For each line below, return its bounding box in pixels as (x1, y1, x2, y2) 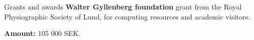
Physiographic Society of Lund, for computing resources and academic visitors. (4, 11, 250, 21)
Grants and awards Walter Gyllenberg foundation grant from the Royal (4, 1, 242, 11)
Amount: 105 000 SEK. (4, 28, 81, 38)
